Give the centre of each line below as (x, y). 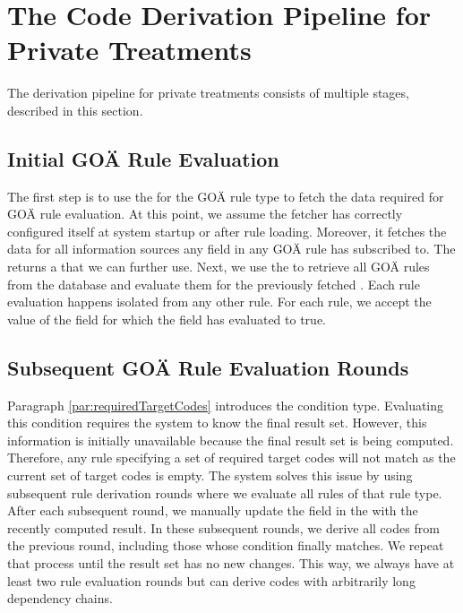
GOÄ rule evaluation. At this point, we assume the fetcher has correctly (205, 214)
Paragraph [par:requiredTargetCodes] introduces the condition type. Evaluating (226, 405)
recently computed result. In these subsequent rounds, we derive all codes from (223, 527)
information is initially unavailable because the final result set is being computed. (231, 440)
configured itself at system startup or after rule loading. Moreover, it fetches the (227, 231)
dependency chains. (60, 598)
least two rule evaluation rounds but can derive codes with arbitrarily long (211, 580)
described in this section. (75, 110)
